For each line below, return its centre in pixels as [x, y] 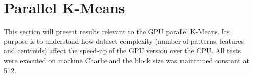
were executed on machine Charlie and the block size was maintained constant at [126, 60]
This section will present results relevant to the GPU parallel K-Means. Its [117, 31]
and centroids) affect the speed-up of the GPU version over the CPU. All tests [123, 51]
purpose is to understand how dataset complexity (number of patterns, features [124, 41]
